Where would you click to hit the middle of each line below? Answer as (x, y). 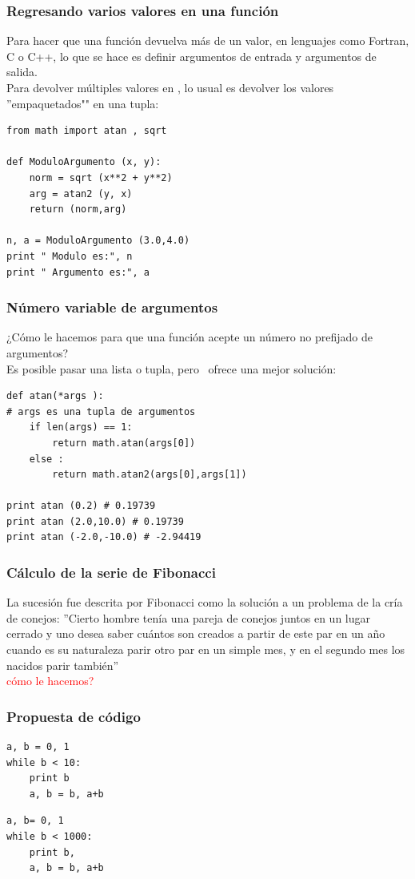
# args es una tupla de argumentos (101, 411)
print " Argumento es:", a (78, 272)
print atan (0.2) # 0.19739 (81, 506)
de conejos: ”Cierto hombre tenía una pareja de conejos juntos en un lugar (188, 617)
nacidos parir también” (63, 665)
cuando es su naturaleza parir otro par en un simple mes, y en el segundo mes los (206, 649)
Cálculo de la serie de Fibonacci (111, 572)
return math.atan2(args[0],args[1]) (150, 475)
